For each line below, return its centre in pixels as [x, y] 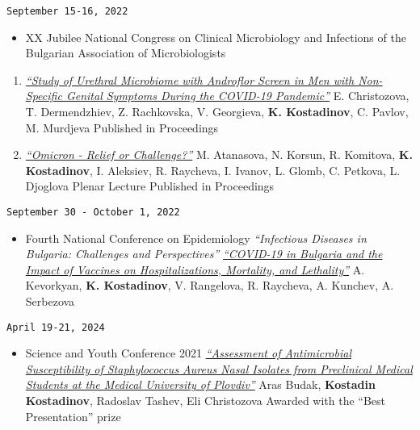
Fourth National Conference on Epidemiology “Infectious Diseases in [196, 238]
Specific [44, 96]
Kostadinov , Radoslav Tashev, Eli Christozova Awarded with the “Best [206, 401]
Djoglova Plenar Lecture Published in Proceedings [150, 186]
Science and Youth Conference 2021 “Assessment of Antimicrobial [188, 353]
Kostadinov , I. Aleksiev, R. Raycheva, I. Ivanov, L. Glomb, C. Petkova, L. [213, 170]
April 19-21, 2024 [56, 327]
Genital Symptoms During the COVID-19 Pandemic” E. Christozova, [237, 96]
